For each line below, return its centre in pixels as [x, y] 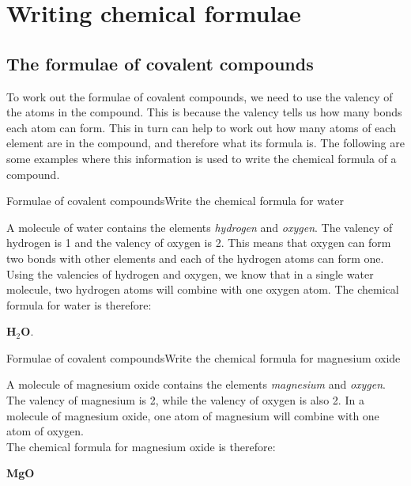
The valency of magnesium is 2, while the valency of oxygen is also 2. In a [185, 400]
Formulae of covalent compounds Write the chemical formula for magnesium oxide [204, 357]
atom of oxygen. [45, 431]
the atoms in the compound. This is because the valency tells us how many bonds [204, 112]
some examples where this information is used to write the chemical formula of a [202, 158]
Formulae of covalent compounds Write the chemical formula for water [175, 201]
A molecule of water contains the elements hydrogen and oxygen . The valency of [200, 227]
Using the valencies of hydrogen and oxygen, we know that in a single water [190, 273]
